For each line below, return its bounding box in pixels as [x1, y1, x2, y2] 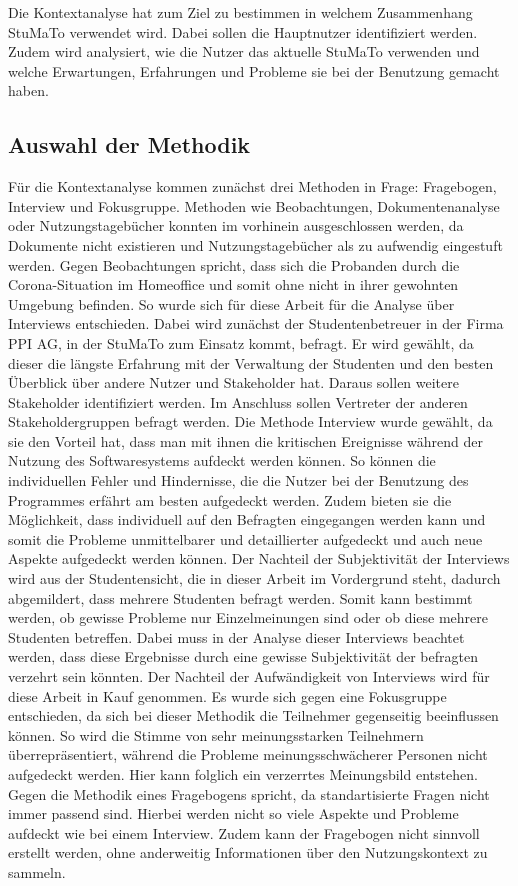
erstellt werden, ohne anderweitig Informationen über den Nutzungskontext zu [8, 842, 488, 863]
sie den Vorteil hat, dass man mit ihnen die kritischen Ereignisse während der [8, 430, 483, 451]
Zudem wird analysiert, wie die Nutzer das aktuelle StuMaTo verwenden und [8, 41, 480, 62]
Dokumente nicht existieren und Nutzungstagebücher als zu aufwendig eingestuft [8, 234, 503, 255]
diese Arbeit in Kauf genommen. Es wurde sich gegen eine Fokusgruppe [8, 685, 447, 706]
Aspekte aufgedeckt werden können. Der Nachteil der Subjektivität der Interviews [8, 548, 510, 569]
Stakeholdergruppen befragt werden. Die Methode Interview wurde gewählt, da [8, 411, 493, 432]
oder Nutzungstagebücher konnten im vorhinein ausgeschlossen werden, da [8, 215, 464, 236]
